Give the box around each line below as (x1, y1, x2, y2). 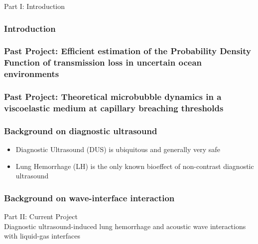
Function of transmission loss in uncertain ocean (4, 56, 202, 69)
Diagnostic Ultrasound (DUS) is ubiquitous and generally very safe (15, 144, 220, 155)
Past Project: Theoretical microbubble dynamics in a (4, 90, 222, 103)
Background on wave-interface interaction (4, 191, 175, 204)
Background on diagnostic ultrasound (4, 124, 157, 137)
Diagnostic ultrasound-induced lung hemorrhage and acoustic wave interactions (4, 221, 246, 231)
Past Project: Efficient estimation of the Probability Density (4, 45, 251, 57)
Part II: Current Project (4, 211, 78, 222)
